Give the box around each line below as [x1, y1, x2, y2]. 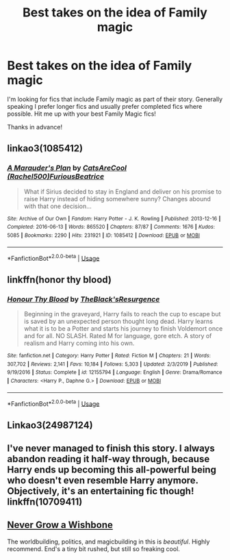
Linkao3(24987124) [7, 419, 94, 431]
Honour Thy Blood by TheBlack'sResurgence [7, 294, 160, 304]
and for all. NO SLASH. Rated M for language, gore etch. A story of [23, 331, 212, 340]
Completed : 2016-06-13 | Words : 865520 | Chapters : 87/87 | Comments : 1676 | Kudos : [7, 224, 216, 231]
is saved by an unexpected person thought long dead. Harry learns [23, 317, 214, 325]
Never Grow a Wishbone [7, 519, 113, 531]
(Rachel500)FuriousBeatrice [7, 172, 105, 181]
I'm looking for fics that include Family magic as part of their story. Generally [7, 94, 223, 103]
